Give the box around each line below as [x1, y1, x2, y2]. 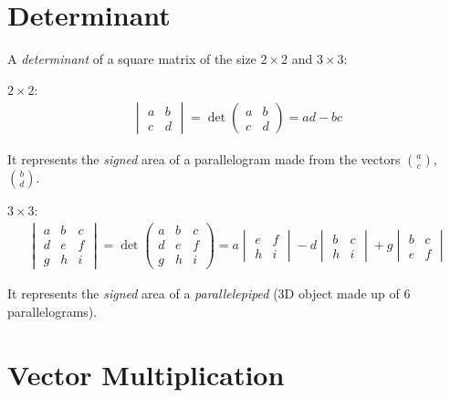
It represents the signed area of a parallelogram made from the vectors [7, 150, 401, 169]
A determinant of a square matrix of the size [7, 49, 256, 68]
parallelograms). [7, 301, 98, 320]
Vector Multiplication [7, 355, 285, 393]
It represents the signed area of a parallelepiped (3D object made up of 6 [7, 284, 411, 303]
